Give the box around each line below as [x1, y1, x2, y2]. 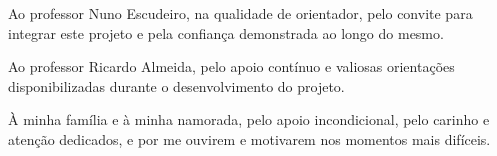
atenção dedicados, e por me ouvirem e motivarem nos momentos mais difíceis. [8, 128, 491, 149]
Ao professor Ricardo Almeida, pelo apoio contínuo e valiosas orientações [8, 56, 455, 77]
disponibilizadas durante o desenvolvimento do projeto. [8, 75, 345, 96]
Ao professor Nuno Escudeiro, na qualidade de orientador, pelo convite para [8, 3, 473, 23]
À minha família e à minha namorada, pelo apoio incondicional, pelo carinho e [8, 109, 490, 130]
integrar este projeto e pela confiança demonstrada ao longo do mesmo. [8, 22, 444, 43]
